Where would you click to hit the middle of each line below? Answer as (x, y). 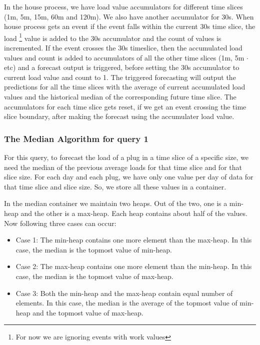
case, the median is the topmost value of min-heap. (94, 249)
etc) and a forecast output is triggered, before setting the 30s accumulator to (122, 67)
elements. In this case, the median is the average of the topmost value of (126, 303)
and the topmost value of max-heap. (88, 312)
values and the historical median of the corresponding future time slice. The (120, 96)
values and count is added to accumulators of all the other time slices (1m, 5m (124, 57)
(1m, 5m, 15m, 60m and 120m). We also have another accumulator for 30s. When (129, 16)
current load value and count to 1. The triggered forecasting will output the (120, 77)
